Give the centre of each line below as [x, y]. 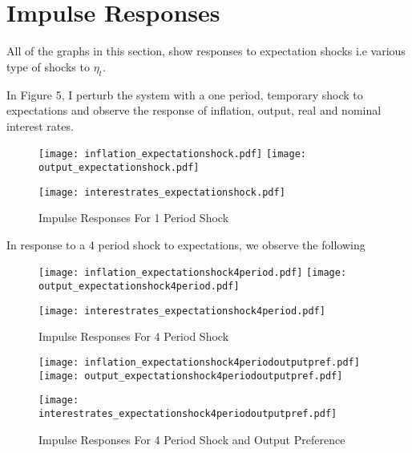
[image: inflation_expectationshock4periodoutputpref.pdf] [199, 363]
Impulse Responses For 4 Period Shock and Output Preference [192, 439]
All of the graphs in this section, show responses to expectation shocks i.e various [206, 51]
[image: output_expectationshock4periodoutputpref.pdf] [191, 376]
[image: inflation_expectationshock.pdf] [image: [172, 154]
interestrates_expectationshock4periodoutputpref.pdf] [188, 413]
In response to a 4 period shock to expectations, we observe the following [186, 244]
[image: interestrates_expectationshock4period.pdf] [182, 311]
